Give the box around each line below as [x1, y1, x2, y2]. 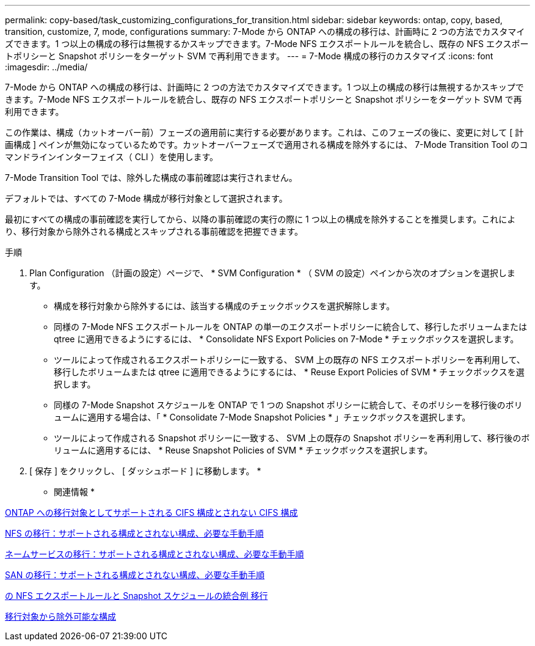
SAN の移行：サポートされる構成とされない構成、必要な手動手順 [5, 570, 265, 580]
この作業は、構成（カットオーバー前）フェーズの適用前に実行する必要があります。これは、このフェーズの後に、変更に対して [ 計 [5, 127, 524, 138]
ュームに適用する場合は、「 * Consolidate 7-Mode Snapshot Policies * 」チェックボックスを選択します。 [54, 412, 471, 422]
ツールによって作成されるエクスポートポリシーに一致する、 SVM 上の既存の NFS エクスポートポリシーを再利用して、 [54, 354, 525, 365]
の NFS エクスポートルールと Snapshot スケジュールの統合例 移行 [5, 590, 268, 601]
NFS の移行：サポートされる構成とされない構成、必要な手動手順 [5, 528, 264, 538]
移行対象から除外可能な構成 [5, 611, 116, 622]
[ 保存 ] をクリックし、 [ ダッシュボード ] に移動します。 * [29, 466, 261, 476]
